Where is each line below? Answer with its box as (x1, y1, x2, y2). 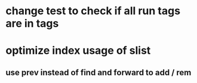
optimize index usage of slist (5, 44, 151, 58)
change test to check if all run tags (5, 4, 180, 18)
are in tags (5, 17, 59, 30)
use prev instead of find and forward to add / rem (5, 67, 192, 78)
